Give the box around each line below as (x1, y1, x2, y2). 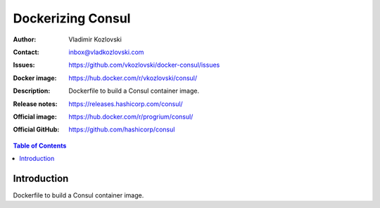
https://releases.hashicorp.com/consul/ (68, 99, 183, 108)
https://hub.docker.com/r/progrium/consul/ (68, 112, 194, 121)
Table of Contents (13, 141, 67, 150)
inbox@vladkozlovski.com (68, 48, 144, 56)
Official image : (13, 112, 58, 121)
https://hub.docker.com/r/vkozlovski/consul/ (68, 74, 198, 82)
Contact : (13, 48, 40, 56)
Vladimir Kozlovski (68, 35, 122, 44)
